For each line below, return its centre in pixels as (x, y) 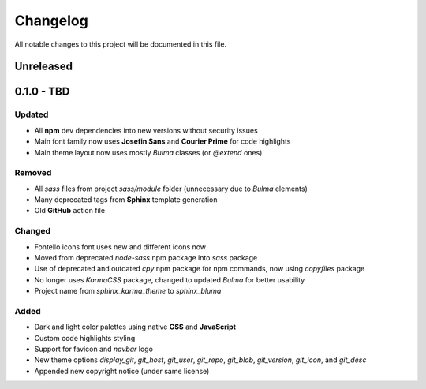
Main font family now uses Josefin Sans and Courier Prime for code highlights (163, 141)
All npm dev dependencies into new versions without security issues (146, 130)
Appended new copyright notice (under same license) (122, 371)
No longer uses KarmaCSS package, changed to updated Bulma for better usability (170, 279)
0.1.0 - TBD (42, 92)
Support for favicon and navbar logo (94, 349)
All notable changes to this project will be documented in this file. (121, 44)
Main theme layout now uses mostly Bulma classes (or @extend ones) (148, 152)
